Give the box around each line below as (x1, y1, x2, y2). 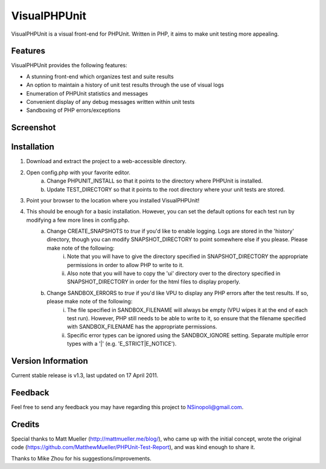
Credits (11, 419, 40, 429)
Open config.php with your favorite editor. (26, 169, 131, 176)
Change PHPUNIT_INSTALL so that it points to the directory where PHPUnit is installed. (46, 177, 263, 184)
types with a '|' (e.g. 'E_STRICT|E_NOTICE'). (67, 340, 177, 348)
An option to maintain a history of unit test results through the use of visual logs (26, 82, 225, 89)
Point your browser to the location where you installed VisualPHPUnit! (26, 196, 200, 204)
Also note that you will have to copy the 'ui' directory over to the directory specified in (67, 270, 281, 277)
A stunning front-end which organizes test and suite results (26, 73, 174, 80)
